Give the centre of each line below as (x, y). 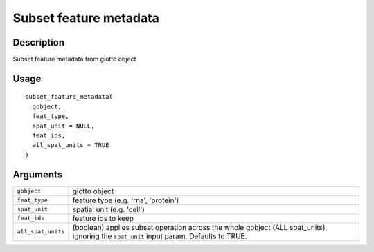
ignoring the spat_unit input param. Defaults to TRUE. (160, 236)
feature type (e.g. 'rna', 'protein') (126, 200)
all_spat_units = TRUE (71, 145)
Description (39, 42)
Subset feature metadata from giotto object (74, 59)
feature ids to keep (103, 218)
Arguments (38, 174)
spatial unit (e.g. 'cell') (109, 209)
